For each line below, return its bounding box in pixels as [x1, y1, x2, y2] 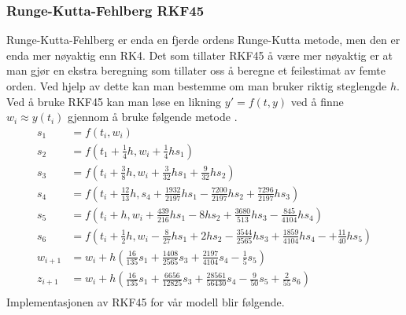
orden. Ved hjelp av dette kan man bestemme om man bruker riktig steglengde [6, 78, 387, 93]
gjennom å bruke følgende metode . [68, 108, 238, 125]
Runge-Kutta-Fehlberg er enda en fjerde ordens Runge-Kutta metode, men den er [6, 31, 400, 48]
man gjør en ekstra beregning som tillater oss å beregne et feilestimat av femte [6, 62, 386, 79]
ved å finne [290, 93, 344, 109]
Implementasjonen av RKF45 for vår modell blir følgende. [6, 294, 285, 310]
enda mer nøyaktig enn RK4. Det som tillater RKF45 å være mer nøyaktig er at [6, 46, 393, 63]
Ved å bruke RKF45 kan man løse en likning [6, 93, 222, 109]
